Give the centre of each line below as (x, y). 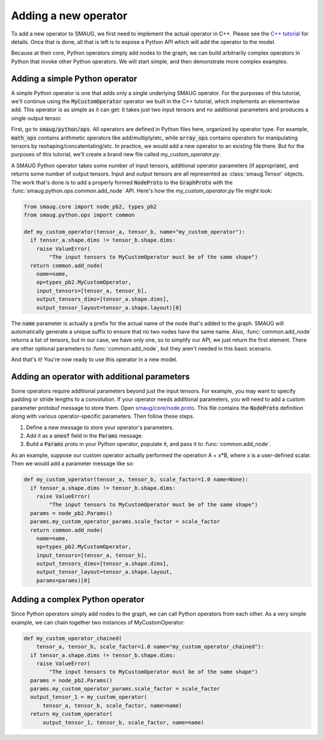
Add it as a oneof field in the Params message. (85, 436)
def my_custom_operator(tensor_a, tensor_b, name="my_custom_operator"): (134, 232)
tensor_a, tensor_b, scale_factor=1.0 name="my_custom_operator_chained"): (150, 647)
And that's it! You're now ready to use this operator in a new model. (94, 359)
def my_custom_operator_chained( (73, 638)
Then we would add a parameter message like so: (73, 463)
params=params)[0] (63, 580)
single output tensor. (37, 118)
